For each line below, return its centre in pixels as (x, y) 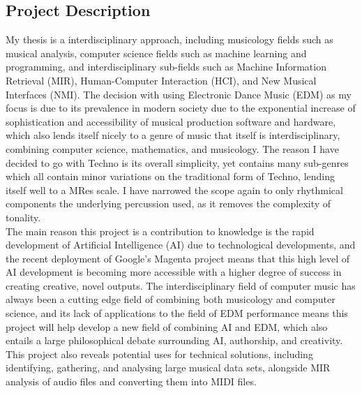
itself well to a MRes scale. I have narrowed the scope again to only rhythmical (174, 190)
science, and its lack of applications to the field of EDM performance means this (177, 313)
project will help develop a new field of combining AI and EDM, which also (167, 326)
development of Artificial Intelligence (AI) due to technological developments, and (181, 245)
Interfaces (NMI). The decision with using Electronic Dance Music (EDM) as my (179, 94)
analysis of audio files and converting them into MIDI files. (131, 381)
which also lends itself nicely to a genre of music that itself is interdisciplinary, (173, 135)
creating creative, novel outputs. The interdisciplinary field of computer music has (181, 285)
